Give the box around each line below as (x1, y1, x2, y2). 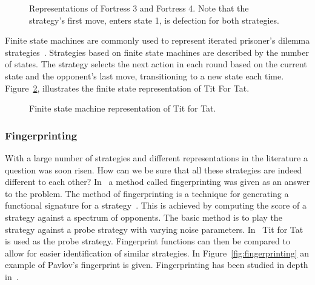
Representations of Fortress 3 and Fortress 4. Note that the (29, 2, 249, 14)
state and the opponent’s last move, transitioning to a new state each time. (5, 69, 284, 82)
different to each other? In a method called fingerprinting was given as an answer (5, 175, 310, 188)
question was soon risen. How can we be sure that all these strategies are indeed (5, 163, 302, 176)
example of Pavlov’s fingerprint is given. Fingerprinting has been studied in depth (5, 258, 308, 271)
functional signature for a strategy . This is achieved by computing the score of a (5, 199, 307, 212)
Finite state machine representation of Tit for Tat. (29, 102, 216, 115)
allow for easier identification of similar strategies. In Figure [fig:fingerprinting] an (5, 246, 310, 259)
